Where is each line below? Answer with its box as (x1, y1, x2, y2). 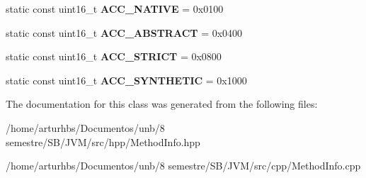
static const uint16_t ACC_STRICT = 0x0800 (6, 49, 222, 64)
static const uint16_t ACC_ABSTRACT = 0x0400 (6, 25, 243, 40)
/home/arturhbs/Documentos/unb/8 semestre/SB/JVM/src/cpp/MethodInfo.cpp (6, 158, 361, 173)
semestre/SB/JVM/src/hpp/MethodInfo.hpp (6, 134, 200, 149)
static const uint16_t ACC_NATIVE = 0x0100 (6, 1, 224, 16)
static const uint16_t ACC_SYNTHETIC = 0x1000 (6, 72, 247, 87)
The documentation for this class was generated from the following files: (6, 96, 318, 111)
